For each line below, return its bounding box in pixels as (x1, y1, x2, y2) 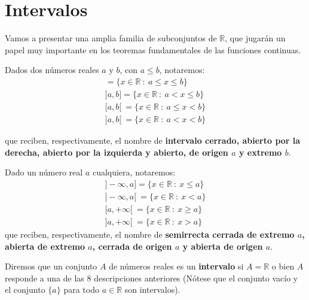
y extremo (238, 146, 282, 158)
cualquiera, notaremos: (92, 166, 176, 178)
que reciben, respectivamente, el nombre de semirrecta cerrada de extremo (5, 228, 295, 240)
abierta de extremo (5, 240, 85, 252)
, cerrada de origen (92, 240, 172, 252)
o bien (271, 260, 295, 272)
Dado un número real (5, 166, 83, 178)
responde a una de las (5, 271, 84, 284)
